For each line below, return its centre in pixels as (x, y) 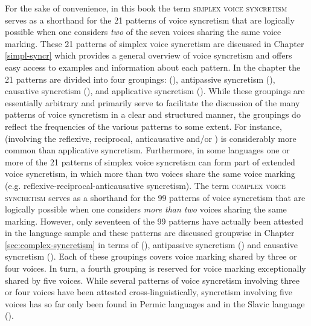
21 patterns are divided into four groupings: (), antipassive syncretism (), (140, 79)
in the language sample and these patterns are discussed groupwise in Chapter (150, 233)
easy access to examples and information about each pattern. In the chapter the (153, 67)
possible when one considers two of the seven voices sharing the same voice (143, 32)
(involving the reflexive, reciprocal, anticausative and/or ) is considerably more (151, 138)
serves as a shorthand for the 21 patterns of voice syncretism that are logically (150, 20)
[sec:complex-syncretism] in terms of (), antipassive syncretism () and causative (151, 244)
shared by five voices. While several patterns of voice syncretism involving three (152, 280)
